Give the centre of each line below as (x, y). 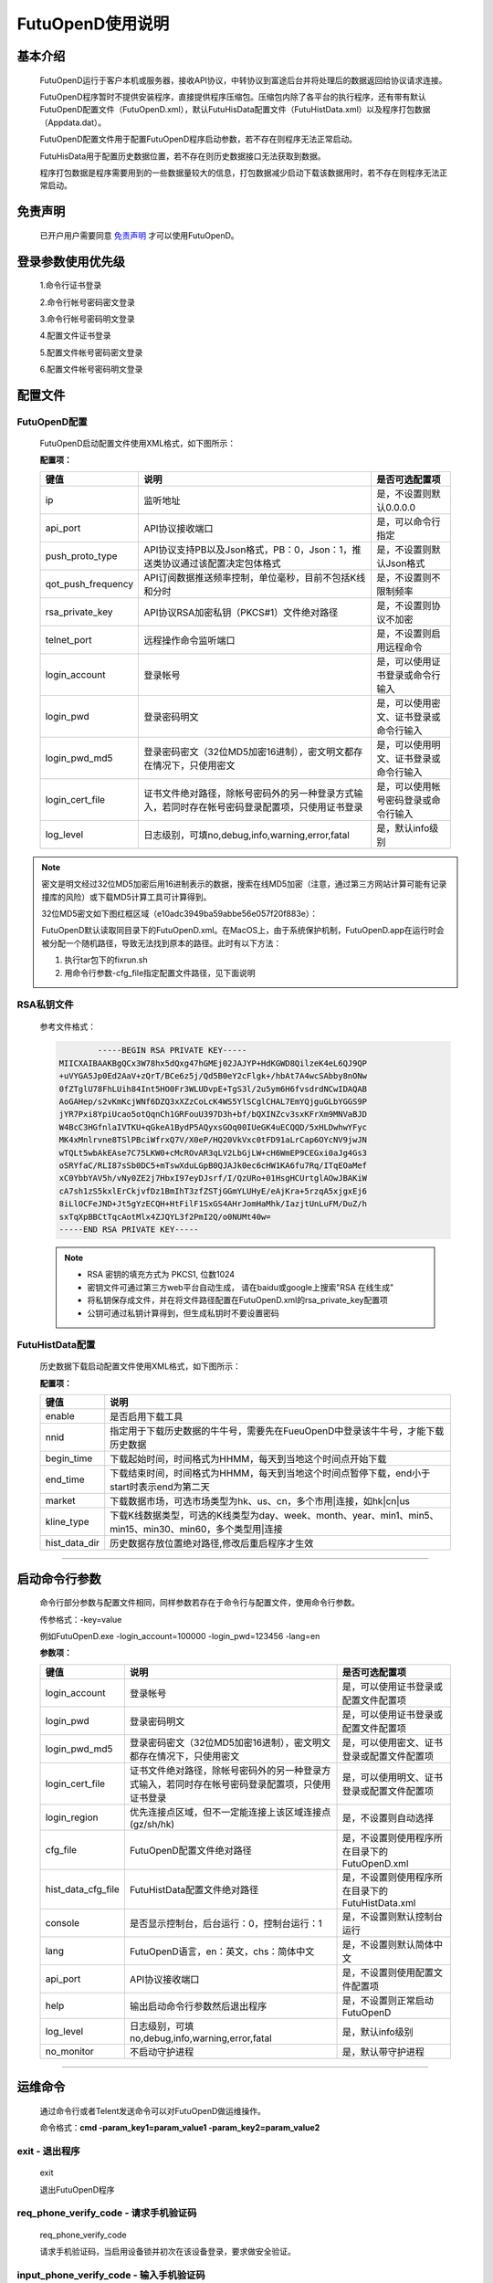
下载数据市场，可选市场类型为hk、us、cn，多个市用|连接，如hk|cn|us (260, 1501)
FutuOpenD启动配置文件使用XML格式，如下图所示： (138, 444)
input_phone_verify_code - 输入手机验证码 (111, 2275)
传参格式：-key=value (81, 1619)
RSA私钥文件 (45, 1005)
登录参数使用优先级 (71, 262)
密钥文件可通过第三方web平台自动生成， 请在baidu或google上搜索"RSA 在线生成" (241, 1287)
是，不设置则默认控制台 (392, 1916)
